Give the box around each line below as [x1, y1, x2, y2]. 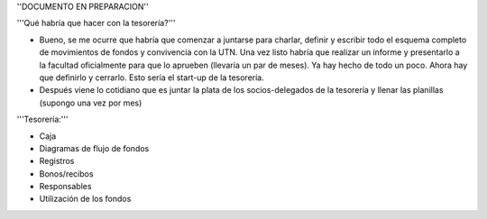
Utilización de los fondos [39, 194, 132, 205]
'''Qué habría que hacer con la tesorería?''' [16, 18, 176, 29]
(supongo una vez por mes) [39, 97, 142, 108]
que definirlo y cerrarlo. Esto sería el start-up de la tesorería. [39, 72, 265, 83]
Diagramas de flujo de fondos [39, 142, 150, 153]
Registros [39, 156, 75, 167]
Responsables [39, 181, 92, 192]
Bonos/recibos [39, 168, 94, 179]
